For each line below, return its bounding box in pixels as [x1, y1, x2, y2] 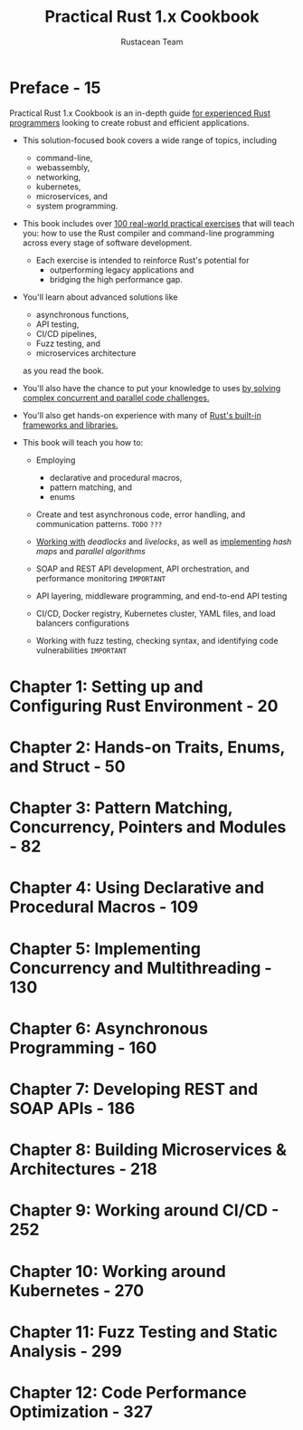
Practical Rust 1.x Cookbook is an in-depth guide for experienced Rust [9, 107, 271, 119]
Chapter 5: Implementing [9, 938, 202, 959]
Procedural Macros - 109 [9, 897, 199, 917]
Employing [35, 455, 76, 465]
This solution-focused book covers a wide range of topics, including [22, 134, 278, 146]
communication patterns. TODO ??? [35, 518, 163, 529]
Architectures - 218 [9, 1159, 158, 1179]
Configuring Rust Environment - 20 [9, 696, 279, 716]
